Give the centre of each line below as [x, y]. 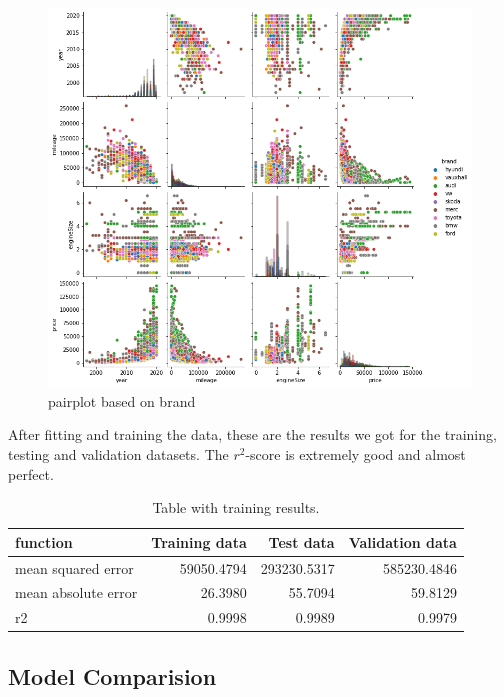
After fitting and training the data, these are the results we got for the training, [252, 434]
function [44, 541]
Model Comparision [112, 675]
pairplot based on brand [122, 400]
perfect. [31, 473]
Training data [199, 541]
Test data [301, 541]
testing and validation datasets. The [118, 453]
